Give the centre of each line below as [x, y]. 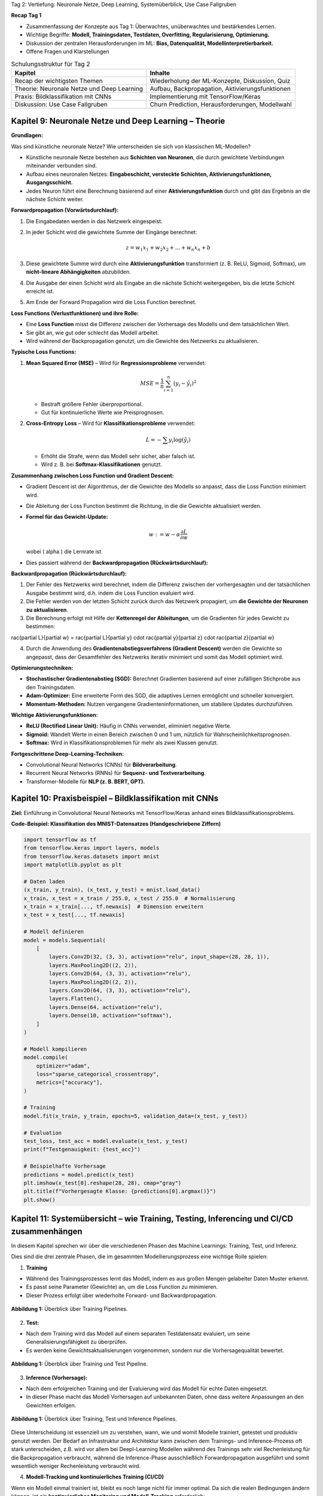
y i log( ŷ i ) [179, 440]
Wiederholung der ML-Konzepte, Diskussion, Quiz [220, 81]
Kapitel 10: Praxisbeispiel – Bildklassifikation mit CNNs [115, 799]
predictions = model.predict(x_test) [79, 1175]
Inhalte [160, 73]
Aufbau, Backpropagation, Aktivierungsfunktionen [220, 89]
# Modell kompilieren [55, 1049]
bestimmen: [41, 627]
